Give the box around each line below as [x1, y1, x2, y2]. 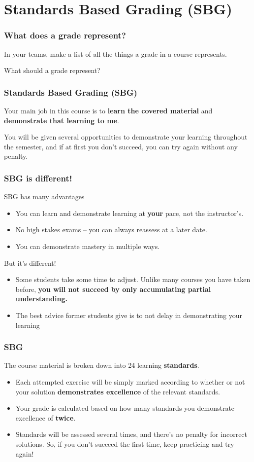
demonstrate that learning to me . [4, 115, 119, 125]
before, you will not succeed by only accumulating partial [15, 284, 211, 294]
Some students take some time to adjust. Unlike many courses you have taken [15, 274, 251, 284]
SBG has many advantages [4, 191, 85, 202]
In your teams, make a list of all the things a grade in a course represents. [4, 48, 227, 59]
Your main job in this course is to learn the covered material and [4, 106, 213, 115]
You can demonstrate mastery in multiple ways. [15, 241, 160, 251]
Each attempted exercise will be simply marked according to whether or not [15, 376, 245, 387]
